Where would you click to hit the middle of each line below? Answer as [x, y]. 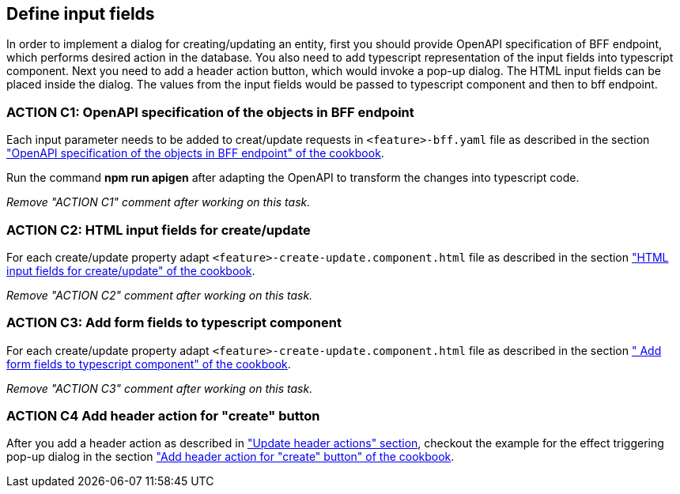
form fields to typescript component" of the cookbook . [149, 364]
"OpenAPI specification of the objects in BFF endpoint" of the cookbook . [195, 153]
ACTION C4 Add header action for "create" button [163, 416]
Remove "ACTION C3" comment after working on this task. [160, 388]
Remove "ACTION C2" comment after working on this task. [160, 295]
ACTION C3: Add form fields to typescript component [174, 323]
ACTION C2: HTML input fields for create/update [159, 230]
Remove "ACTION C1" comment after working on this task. [159, 202]
